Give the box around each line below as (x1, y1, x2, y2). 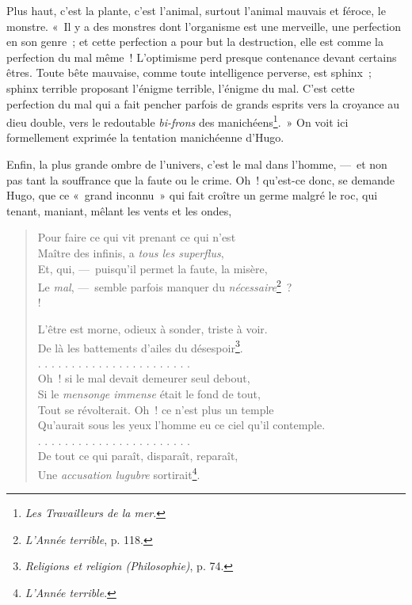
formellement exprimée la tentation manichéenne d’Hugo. (6, 129, 284, 146)
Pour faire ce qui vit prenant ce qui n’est (37, 229, 236, 245)
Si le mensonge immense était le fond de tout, (37, 386, 261, 402)
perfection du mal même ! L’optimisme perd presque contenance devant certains (6, 48, 397, 65)
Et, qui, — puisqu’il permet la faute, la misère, (37, 260, 268, 276)
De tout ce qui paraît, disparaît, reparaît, (37, 447, 238, 464)
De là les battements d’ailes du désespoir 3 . (37, 337, 243, 356)
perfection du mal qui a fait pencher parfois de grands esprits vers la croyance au (6, 95, 400, 112)
